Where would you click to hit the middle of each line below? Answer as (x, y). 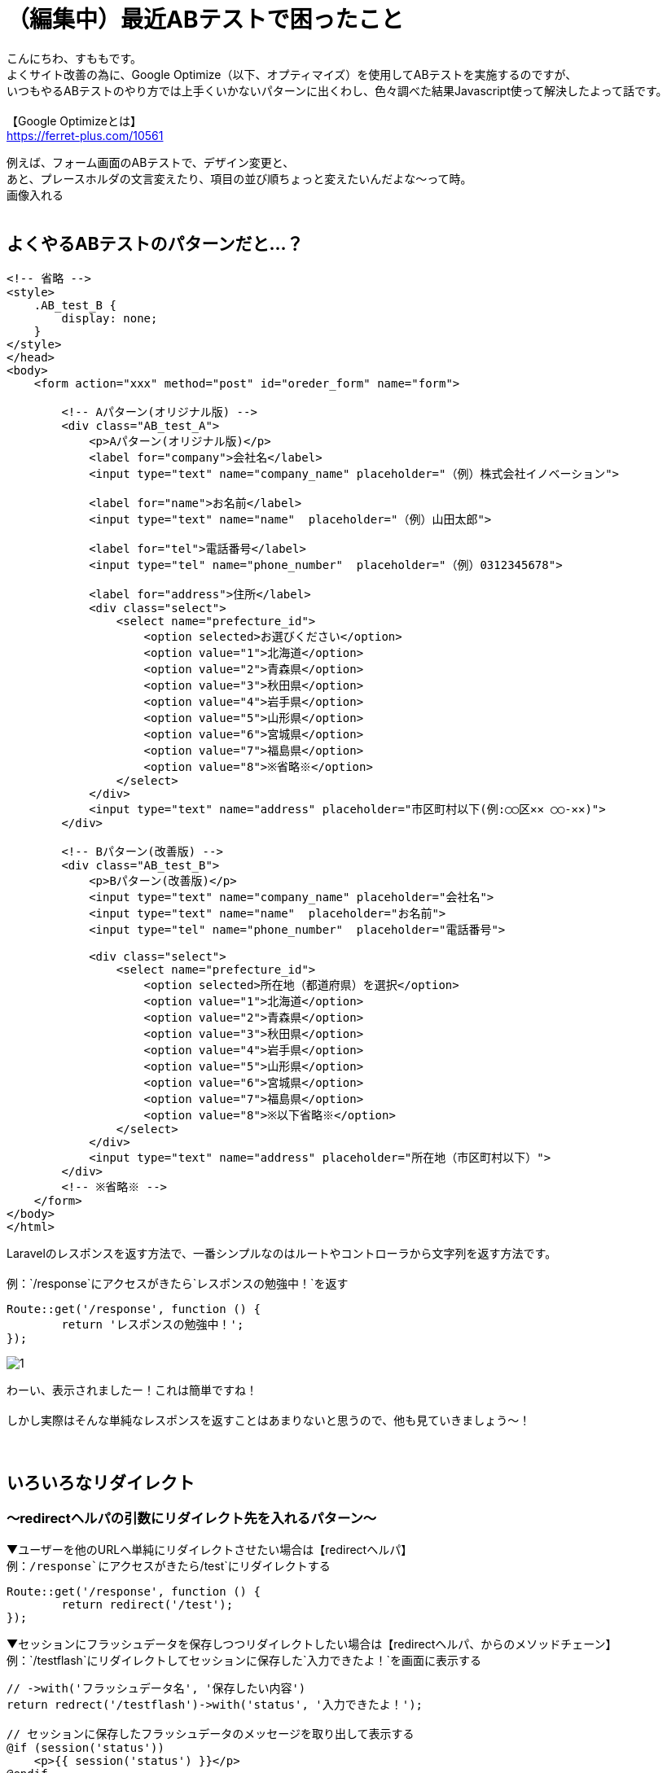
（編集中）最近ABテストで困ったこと (205, 20)
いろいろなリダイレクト (101, 1483)
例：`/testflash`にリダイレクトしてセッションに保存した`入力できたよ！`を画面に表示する (244, 1660)
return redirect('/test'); (147, 1604)
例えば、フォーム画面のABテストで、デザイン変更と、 (151, 162)
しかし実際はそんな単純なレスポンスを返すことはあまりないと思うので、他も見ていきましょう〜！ (269, 1420)
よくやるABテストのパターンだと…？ (155, 244)
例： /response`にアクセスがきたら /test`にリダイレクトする (169, 1565)
